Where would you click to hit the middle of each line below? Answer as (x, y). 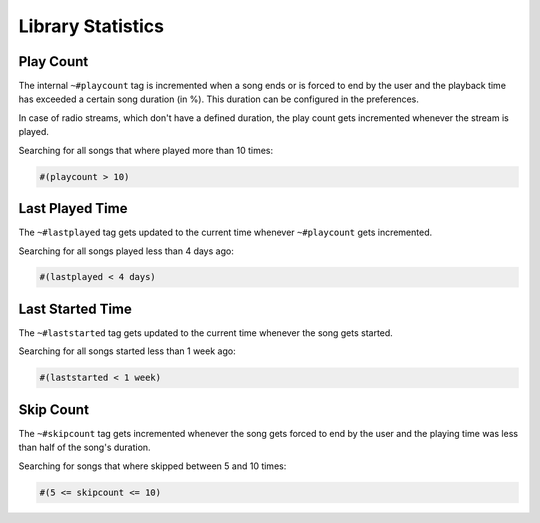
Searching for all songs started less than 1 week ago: (127, 351)
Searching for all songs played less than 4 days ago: (126, 251)
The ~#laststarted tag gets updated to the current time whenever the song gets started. (206, 332)
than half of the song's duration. (84, 447)
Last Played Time (73, 208)
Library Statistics (91, 26)
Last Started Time (75, 308)
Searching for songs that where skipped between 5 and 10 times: (152, 466)
